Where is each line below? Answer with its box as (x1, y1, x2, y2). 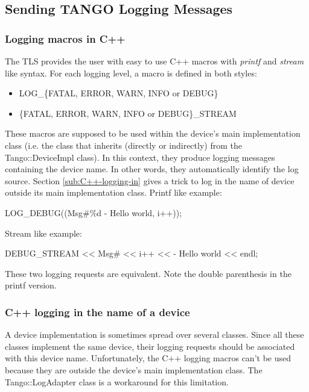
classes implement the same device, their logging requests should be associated (5, 340, 295, 352)
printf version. (5, 279, 57, 291)
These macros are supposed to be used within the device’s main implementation (5, 127, 301, 140)
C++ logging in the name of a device (5, 304, 190, 319)
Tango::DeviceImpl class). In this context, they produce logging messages (5, 151, 275, 163)
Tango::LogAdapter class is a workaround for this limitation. (5, 375, 229, 388)
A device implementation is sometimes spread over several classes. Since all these (5, 328, 304, 341)
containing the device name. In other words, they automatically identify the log (5, 163, 299, 175)
